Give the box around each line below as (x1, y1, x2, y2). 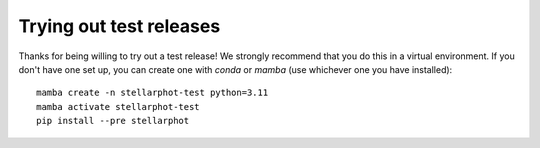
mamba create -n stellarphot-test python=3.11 (36, 87, 269, 99)
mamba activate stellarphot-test (36, 101, 200, 112)
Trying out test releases (18, 15, 221, 37)
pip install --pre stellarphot (36, 115, 190, 127)
